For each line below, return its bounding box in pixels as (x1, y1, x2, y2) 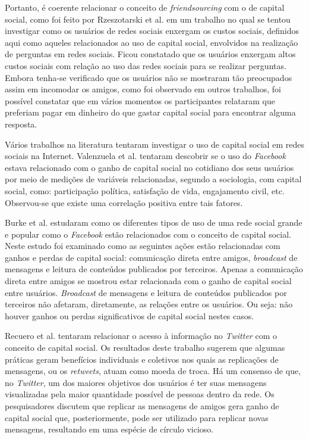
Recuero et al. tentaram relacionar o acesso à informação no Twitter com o (5, 329, 277, 342)
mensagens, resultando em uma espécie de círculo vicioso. (5, 423, 214, 435)
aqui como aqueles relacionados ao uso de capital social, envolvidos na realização (5, 36, 298, 48)
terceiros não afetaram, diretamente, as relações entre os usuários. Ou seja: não (5, 298, 293, 310)
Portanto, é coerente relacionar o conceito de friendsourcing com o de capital (5, 1, 285, 13)
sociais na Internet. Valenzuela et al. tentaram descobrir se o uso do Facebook (5, 150, 286, 162)
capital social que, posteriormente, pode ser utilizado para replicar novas (5, 411, 269, 424)
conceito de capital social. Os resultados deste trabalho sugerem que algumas (5, 341, 285, 354)
